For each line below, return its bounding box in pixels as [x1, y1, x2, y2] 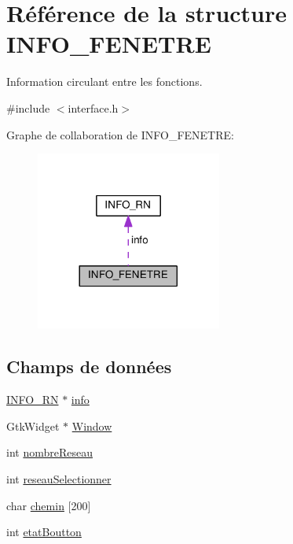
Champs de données [6, 354, 172, 379]
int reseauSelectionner [6, 471, 112, 487]
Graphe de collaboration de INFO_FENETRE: [6, 126, 234, 142]
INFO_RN [6, 391, 59, 408]
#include [6, 99, 50, 116]
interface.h [68, 99, 119, 116]
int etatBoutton [6, 524, 82, 540]
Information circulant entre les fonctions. [6, 73, 203, 90]
